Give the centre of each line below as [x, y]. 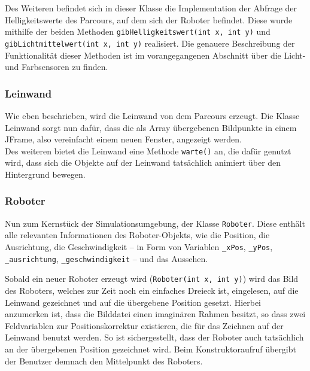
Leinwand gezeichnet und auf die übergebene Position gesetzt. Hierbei [133, 302]
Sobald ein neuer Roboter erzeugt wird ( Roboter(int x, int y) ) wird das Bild [152, 279]
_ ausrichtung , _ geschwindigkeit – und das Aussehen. [107, 258]
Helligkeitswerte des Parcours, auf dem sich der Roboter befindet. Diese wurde [149, 19]
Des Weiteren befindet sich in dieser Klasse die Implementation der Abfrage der [151, 8]
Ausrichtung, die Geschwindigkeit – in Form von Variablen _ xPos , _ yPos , [139, 247]
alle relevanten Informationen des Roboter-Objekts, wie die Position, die [137, 235]
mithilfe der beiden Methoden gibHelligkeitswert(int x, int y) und [138, 31]
